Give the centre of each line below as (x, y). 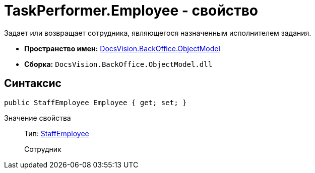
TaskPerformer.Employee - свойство (131, 11)
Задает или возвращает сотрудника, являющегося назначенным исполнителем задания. (158, 33)
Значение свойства (38, 118)
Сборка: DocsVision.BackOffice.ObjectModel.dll (118, 64)
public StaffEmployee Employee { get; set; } (96, 102)
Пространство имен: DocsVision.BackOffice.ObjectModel (122, 48)
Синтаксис (33, 83)
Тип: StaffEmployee (57, 133)
